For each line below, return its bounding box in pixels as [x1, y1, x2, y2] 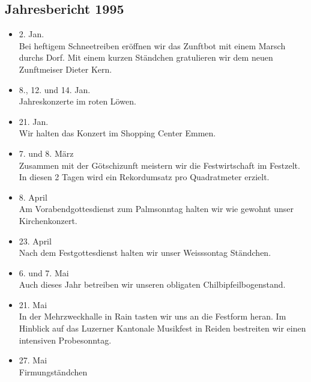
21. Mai [19, 298, 47, 311]
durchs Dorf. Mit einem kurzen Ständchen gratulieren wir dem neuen [19, 51, 273, 64]
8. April [19, 190, 47, 203]
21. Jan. [19, 115, 49, 127]
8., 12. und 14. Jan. [19, 83, 91, 95]
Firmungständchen [19, 365, 88, 378]
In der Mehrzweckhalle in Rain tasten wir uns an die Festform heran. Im [19, 310, 286, 323]
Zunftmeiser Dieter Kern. [19, 62, 112, 75]
